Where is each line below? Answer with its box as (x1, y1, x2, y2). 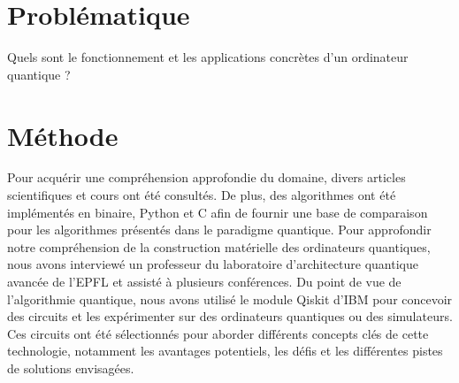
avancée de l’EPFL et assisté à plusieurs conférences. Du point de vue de (7, 272, 402, 290)
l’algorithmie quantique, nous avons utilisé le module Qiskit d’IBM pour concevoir (7, 289, 453, 308)
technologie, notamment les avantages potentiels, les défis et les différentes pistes (7, 341, 443, 360)
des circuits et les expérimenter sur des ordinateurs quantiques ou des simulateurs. (7, 307, 453, 326)
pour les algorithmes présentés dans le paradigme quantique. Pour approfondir (7, 220, 432, 239)
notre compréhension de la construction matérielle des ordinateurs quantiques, (7, 237, 431, 256)
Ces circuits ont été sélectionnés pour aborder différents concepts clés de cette (7, 324, 429, 342)
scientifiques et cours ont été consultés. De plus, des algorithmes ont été (7, 186, 396, 204)
